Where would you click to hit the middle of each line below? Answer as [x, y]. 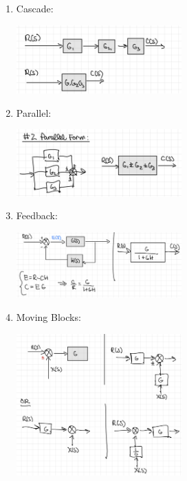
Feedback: [37, 215]
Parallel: [34, 112]
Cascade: [35, 8]
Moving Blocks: [48, 316]
